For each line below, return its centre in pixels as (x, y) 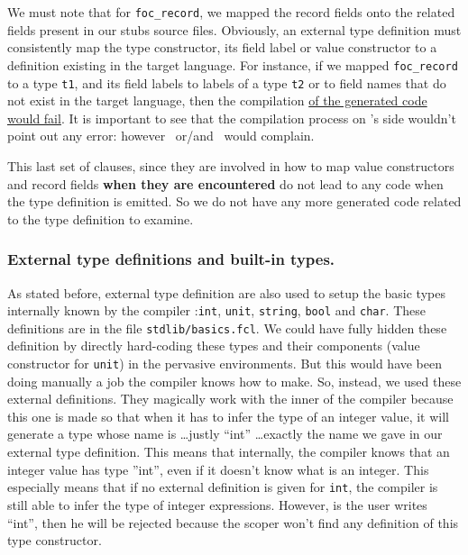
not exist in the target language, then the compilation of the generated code (217, 100)
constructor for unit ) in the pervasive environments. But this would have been (225, 364)
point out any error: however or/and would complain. (161, 136)
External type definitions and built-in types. (171, 259)
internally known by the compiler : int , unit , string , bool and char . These (217, 310)
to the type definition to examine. (101, 218)
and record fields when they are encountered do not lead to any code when (225, 183)
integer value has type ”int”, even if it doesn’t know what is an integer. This (218, 469)
